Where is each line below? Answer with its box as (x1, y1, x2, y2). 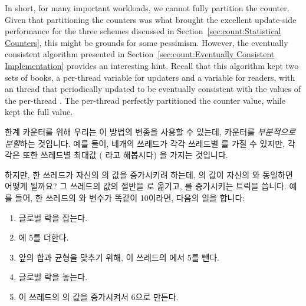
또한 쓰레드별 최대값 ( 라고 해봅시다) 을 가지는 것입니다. (22, 149, 228, 161)
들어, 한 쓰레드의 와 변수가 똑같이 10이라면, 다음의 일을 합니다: (15, 191, 245, 203)
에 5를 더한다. (18, 231, 69, 244)
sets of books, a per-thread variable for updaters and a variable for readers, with (5, 71, 295, 83)
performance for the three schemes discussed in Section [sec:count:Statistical (5, 25, 281, 37)
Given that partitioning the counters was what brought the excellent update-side (5, 13, 297, 25)
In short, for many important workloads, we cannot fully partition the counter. (5, 2, 289, 14)
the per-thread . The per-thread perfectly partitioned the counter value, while (5, 94, 285, 106)
